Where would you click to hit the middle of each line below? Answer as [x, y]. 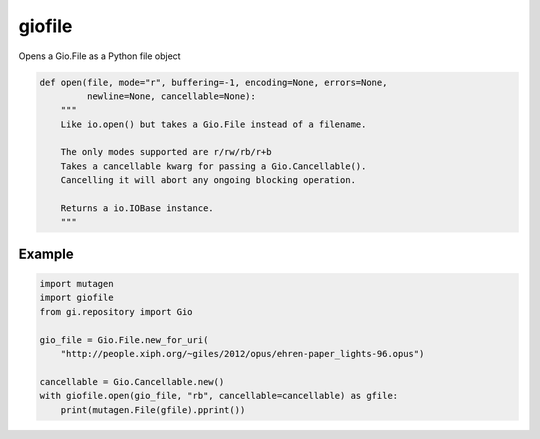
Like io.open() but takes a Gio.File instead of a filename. [213, 124]
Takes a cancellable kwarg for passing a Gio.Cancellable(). [213, 166]
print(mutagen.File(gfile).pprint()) [153, 409]
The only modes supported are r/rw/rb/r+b [166, 152]
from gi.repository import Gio [116, 311]
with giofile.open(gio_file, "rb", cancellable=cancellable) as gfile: [219, 396]
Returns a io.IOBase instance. [137, 208]
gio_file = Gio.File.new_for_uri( [124, 339]
